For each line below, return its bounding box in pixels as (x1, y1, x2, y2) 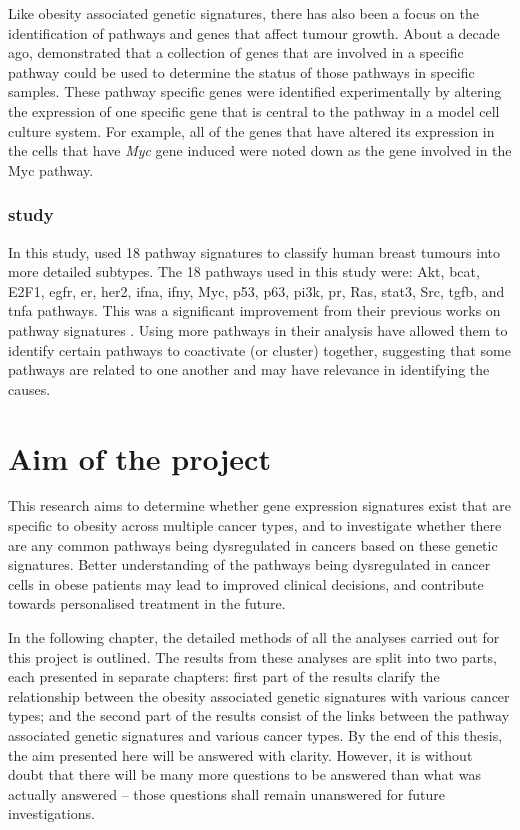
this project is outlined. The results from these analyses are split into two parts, (8, 646, 497, 667)
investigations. (8, 803, 95, 824)
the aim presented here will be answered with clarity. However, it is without (8, 744, 473, 765)
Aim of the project (8, 437, 271, 478)
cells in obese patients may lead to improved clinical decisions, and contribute (8, 573, 484, 594)
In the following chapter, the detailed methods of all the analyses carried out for (8, 627, 500, 647)
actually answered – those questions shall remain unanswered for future (8, 783, 445, 804)
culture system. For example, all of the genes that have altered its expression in (8, 120, 495, 141)
